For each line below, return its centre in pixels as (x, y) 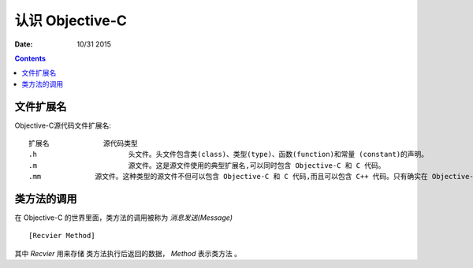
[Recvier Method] (62, 236)
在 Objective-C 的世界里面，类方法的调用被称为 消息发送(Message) (123, 218)
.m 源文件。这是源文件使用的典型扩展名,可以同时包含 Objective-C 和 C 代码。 (207, 165)
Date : (24, 44)
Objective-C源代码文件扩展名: (63, 125)
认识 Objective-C (71, 20)
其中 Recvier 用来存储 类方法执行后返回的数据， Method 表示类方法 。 (128, 253)
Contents (30, 58)
